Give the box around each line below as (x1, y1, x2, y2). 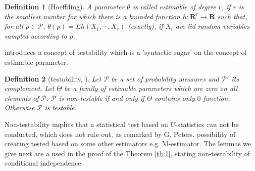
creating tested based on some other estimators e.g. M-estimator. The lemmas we (4, 138, 251, 149)
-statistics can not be (175, 119, 239, 129)
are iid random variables (175, 21, 250, 31)
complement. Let (4, 83, 54, 93)
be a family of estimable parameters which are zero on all (64, 83, 238, 93)
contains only (154, 92, 195, 103)
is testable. (45, 102, 77, 113)
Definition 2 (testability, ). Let (4, 73, 102, 84)
